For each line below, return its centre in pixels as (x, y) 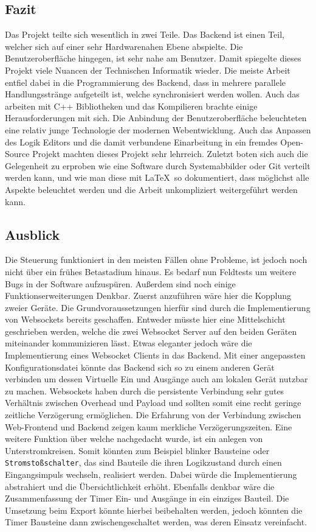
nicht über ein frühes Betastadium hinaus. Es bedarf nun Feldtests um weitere (151, 271)
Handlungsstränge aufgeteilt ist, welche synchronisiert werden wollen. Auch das (152, 94)
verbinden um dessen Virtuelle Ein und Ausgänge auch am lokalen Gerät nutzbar (156, 379)
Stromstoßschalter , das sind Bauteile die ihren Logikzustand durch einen (143, 462)
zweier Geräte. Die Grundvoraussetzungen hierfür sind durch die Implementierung (158, 307)
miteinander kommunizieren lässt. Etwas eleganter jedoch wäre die (129, 343)
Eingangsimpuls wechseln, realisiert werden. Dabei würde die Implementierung (151, 474)
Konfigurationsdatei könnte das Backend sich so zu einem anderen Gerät (140, 367)
